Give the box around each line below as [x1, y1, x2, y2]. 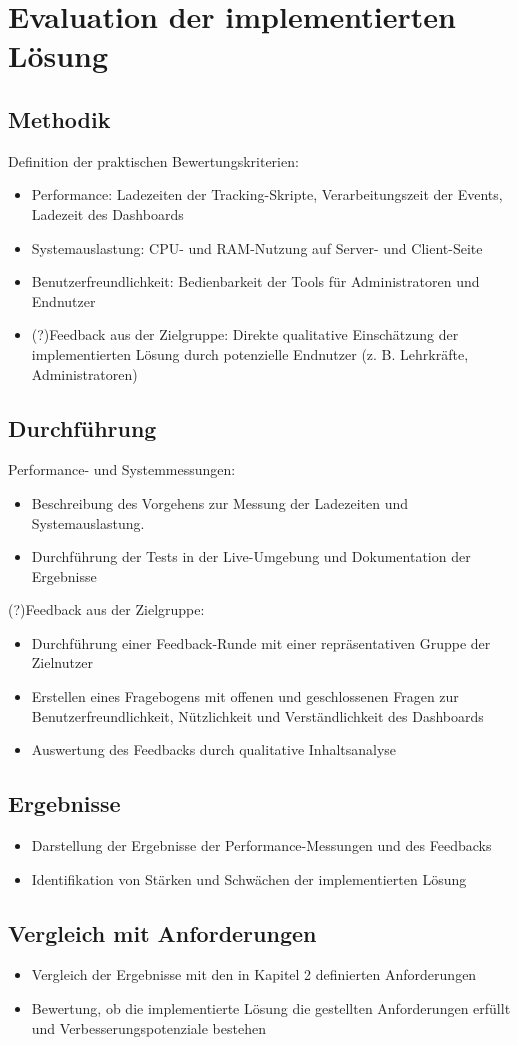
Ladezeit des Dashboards [31, 203, 184, 224]
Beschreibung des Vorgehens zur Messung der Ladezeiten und [31, 492, 408, 513]
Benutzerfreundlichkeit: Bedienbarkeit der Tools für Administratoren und [31, 271, 480, 292]
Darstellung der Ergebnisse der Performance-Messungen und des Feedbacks [31, 835, 492, 856]
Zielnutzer [31, 652, 93, 673]
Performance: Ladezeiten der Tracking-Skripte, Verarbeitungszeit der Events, [31, 184, 503, 205]
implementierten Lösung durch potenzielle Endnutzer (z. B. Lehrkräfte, [31, 343, 469, 364]
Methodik [8, 103, 111, 134]
